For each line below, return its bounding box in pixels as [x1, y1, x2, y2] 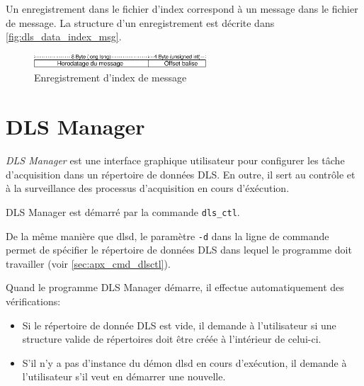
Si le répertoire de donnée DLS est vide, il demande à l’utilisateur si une [22, 317, 336, 332]
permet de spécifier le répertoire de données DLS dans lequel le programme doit [6, 242, 352, 257]
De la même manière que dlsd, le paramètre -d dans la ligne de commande [6, 228, 329, 243]
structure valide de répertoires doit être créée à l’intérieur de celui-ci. [22, 331, 322, 346]
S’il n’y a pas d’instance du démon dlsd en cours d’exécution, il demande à [22, 355, 347, 370]
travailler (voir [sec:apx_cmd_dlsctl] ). [6, 256, 171, 271]
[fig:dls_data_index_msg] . [6, 29, 122, 44]
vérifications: [6, 293, 61, 308]
